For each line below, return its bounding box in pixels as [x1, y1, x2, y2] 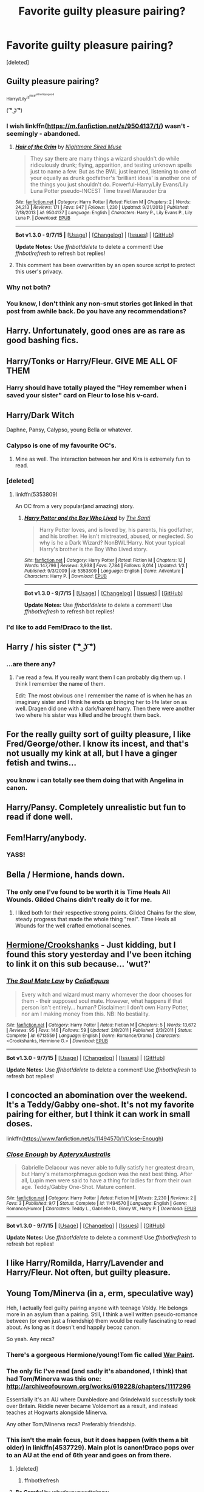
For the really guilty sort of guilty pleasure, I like [6, 729, 191, 739]
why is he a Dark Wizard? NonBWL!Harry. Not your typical [39, 539, 185, 546]
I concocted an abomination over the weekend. [6, 1090, 188, 1101]
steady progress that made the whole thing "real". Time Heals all [15, 916, 177, 923]
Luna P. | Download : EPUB [15, 215, 71, 221]
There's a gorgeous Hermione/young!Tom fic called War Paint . [6, 1351, 195, 1359]
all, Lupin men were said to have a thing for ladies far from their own [21, 1176, 192, 1184]
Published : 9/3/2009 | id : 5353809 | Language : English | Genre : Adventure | [24, 568, 183, 574]
